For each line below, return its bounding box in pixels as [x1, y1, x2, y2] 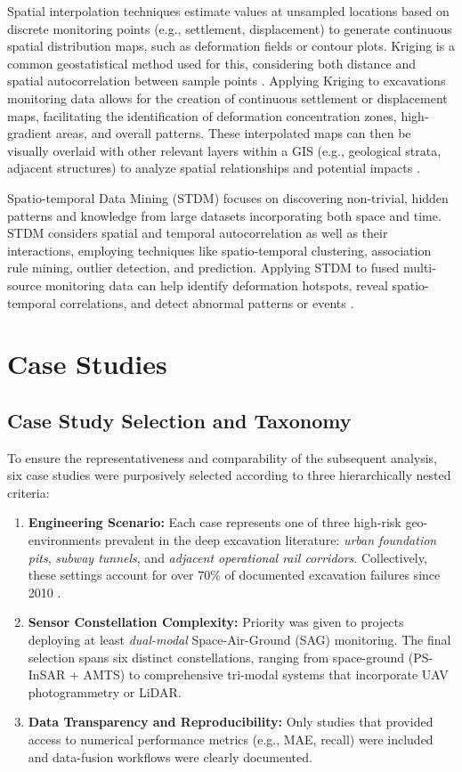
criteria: [7, 483, 50, 501]
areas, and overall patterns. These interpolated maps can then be [55, 124, 411, 142]
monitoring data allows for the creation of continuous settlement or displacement [7, 88, 448, 107]
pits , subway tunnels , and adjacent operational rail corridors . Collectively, [28, 548, 427, 566]
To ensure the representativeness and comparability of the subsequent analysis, [7, 448, 437, 467]
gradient [7, 124, 53, 142]
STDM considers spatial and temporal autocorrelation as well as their [7, 223, 388, 242]
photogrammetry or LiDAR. [28, 682, 182, 701]
